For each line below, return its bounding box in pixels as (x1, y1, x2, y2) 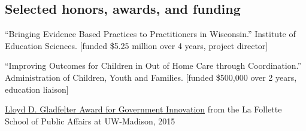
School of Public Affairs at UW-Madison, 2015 (5, 114, 175, 127)
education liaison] (5, 83, 69, 95)
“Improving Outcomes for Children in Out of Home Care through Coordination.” (5, 59, 302, 72)
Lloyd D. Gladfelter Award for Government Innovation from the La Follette (5, 103, 282, 115)
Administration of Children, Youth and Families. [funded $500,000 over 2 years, (5, 71, 297, 83)
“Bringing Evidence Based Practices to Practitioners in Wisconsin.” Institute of (5, 28, 296, 40)
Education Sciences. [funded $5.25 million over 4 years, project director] (5, 39, 268, 51)
